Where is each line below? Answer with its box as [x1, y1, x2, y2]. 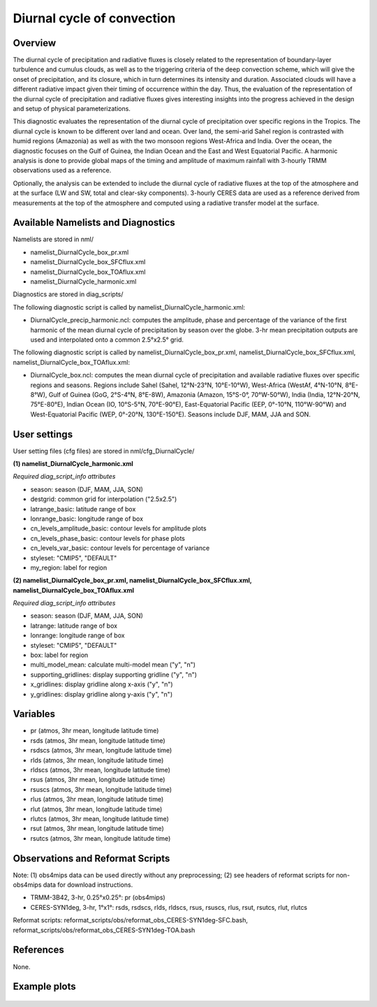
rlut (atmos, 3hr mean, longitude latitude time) [30, 804, 163, 813]
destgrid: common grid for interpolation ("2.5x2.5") [30, 495, 177, 503]
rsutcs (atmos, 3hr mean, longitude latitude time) [30, 834, 171, 842]
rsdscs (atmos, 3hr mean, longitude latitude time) [30, 746, 172, 755]
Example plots [13, 980, 76, 992]
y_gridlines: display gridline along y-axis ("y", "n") [30, 690, 173, 698]
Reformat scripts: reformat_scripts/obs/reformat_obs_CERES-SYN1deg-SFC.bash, [13, 916, 248, 925]
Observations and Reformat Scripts [13, 853, 170, 864]
